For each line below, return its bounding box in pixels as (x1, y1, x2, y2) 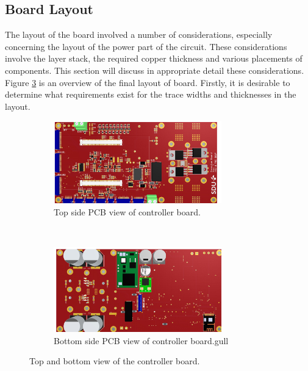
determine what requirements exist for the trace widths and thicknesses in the (5, 88, 296, 101)
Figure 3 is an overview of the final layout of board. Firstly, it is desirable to (5, 76, 290, 88)
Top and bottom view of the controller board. (29, 355, 200, 367)
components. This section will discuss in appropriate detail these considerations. (5, 63, 304, 76)
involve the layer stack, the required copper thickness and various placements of (5, 52, 303, 65)
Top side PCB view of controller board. (54, 205, 201, 218)
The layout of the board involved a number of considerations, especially (5, 28, 273, 41)
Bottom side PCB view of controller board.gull (54, 334, 229, 347)
